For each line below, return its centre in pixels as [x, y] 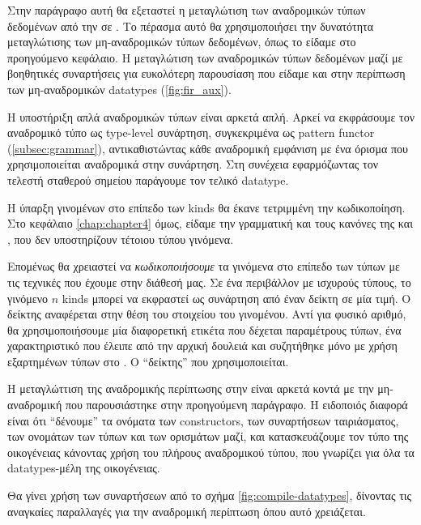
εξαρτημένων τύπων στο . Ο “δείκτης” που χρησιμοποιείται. [148, 361]
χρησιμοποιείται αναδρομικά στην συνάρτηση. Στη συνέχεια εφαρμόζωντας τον [193, 164]
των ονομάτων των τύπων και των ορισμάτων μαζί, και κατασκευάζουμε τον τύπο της [208, 436]
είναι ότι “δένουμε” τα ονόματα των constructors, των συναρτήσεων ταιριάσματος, [203, 420]
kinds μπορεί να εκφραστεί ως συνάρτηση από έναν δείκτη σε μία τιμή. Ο [236, 298]
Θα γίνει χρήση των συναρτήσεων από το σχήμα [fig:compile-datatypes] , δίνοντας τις [210, 495]
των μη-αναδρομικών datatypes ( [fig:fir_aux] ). [119, 89]
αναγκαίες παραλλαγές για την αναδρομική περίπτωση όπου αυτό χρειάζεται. [187, 511]
